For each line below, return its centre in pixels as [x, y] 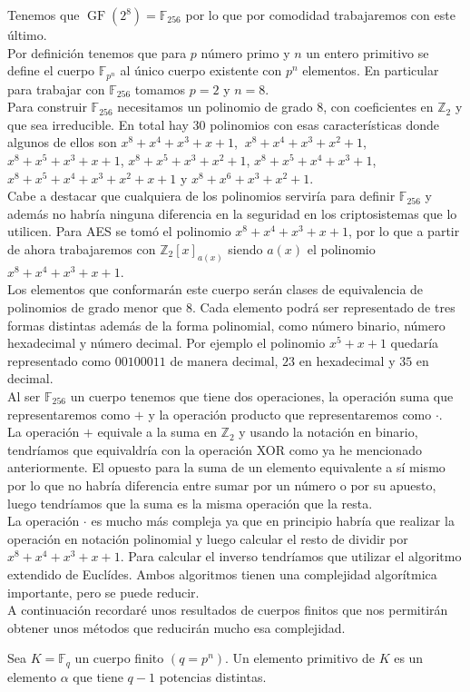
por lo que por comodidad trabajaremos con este [320, 15]
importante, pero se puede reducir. [103, 592]
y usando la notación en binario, [328, 432]
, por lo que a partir [404, 231]
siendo [245, 248]
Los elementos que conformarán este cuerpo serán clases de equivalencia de [215, 289]
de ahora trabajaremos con [82, 248]
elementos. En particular [371, 70]
